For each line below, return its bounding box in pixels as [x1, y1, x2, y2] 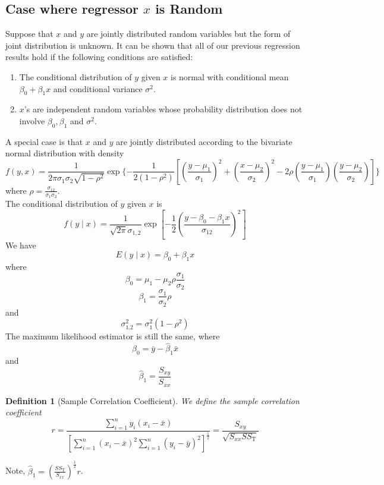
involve [19, 114, 45, 127]
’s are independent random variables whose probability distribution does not [24, 103, 303, 115]
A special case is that [5, 135, 83, 147]
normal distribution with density [5, 147, 124, 159]
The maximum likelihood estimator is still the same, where [5, 330, 220, 342]
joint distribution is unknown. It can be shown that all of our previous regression [5, 39, 300, 51]
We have [5, 238, 36, 251]
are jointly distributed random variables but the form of [86, 27, 291, 40]
